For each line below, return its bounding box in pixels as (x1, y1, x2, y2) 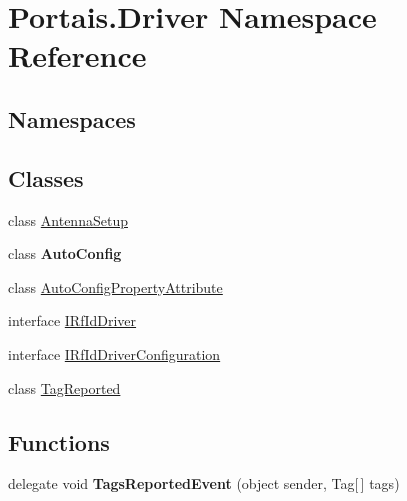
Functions (8, 426, 110, 457)
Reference (8, 35, 147, 76)
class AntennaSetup (8, 209, 128, 230)
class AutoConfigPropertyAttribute (8, 276, 223, 297)
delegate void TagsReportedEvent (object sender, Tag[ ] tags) (8, 473, 400, 494)
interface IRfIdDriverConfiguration (8, 343, 221, 364)
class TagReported (8, 377, 121, 398)
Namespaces (8, 103, 136, 134)
